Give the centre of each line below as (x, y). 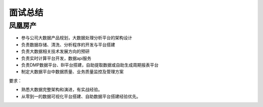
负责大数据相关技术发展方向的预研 (55, 51)
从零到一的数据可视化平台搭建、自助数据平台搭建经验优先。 (81, 96)
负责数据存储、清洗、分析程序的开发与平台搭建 (68, 45)
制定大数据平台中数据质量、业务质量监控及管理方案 (72, 72)
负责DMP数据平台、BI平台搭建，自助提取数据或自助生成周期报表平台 (90, 65)
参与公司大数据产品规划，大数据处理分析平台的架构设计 (77, 38)
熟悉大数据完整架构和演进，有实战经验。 (62, 90)
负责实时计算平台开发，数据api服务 (56, 58)
